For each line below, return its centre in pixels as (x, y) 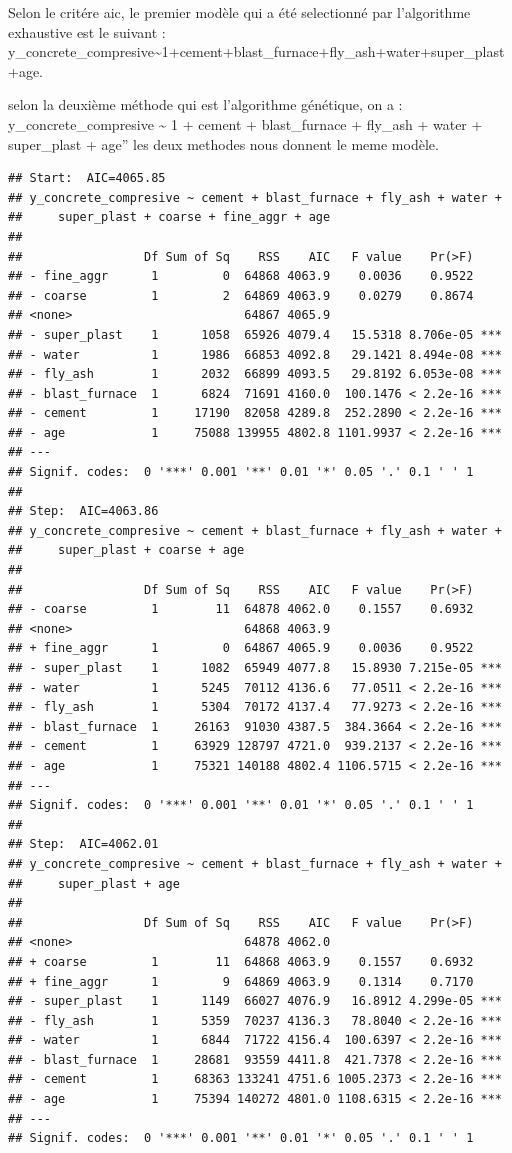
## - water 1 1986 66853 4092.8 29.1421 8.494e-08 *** (255, 354)
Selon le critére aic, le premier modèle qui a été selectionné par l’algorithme (239, 12)
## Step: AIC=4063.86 (83, 511)
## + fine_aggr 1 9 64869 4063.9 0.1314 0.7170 (241, 981)
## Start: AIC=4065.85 (87, 178)
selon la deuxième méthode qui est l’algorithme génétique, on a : (205, 104)
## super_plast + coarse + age (126, 550)
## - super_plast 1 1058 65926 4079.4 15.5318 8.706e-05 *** (255, 334)
